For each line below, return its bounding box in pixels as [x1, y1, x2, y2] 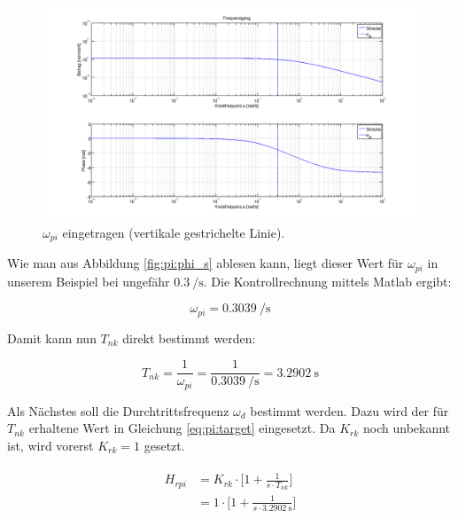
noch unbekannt [363, 419, 451, 437]
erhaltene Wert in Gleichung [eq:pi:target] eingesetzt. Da [28, 419, 336, 437]
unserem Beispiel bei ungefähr [7, 271, 170, 290]
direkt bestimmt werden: [122, 328, 256, 347]
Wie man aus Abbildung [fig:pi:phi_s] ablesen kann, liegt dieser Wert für [7, 254, 404, 272]
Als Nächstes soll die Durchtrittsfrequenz [7, 401, 229, 420]
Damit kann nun [7, 328, 97, 347]
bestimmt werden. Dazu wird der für [250, 401, 449, 420]
